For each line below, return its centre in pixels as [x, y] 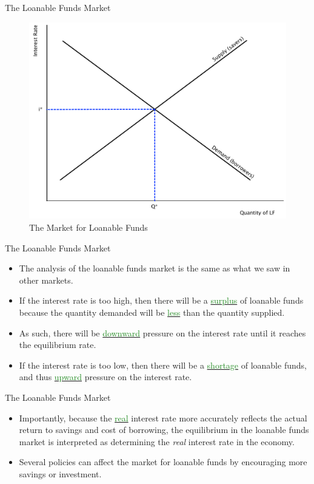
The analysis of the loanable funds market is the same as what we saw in [155, 268]
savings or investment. [60, 473]
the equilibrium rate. [58, 345]
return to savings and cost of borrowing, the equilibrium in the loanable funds [164, 430]
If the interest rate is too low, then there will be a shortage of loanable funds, [163, 365]
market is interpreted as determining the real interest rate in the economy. [157, 441]
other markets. [46, 280]
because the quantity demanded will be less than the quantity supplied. [152, 312]
